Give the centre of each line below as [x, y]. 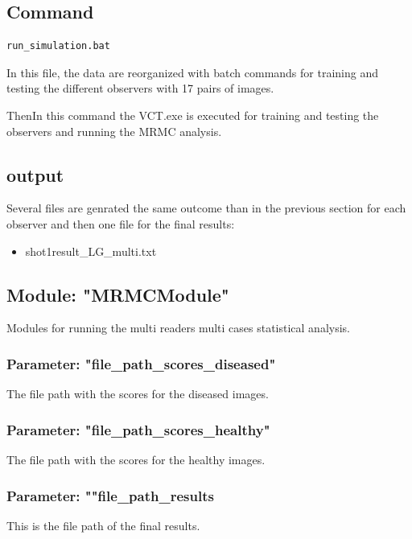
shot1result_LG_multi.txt [91, 251]
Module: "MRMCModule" [118, 294]
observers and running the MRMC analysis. [114, 131]
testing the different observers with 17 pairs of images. [140, 88]
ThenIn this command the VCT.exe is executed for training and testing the [193, 115]
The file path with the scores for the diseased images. [138, 394]
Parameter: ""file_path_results [110, 495]
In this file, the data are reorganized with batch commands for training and [192, 72]
